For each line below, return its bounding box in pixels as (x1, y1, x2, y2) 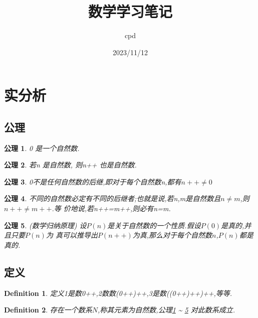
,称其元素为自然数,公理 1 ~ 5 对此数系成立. (98, 304, 235, 315)
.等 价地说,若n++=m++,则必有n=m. (52, 203, 171, 214)
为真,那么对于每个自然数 (132, 230, 212, 240)
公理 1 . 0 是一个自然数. (4, 142, 80, 153)
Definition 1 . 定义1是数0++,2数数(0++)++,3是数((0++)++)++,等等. (4, 287, 232, 298)
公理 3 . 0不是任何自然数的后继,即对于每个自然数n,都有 (4, 176, 181, 187)
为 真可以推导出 (46, 230, 98, 240)
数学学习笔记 (88, 1, 172, 22)
